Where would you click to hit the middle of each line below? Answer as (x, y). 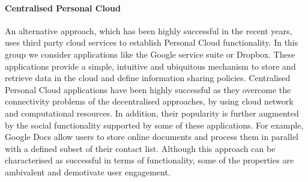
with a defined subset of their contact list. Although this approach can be (140, 148)
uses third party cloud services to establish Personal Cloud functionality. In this (152, 42)
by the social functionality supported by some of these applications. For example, (154, 125)
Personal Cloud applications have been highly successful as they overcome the (148, 89)
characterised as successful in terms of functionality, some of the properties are (149, 160)
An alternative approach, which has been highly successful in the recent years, (149, 30)
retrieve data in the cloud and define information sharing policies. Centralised (148, 78)
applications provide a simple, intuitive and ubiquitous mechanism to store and (150, 66)
